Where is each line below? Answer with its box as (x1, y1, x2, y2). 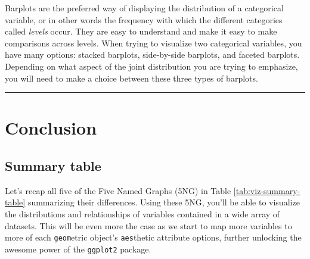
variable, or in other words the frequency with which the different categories (5, 13, 283, 26)
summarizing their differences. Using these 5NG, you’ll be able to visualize (27, 196, 300, 208)
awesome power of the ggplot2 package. (5, 242, 151, 255)
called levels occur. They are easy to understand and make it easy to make (5, 25, 277, 38)
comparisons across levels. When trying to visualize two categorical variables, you (5, 36, 302, 49)
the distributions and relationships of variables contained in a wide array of (5, 207, 280, 220)
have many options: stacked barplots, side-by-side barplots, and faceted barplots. (5, 48, 300, 61)
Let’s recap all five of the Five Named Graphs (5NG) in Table (5, 184, 231, 196)
